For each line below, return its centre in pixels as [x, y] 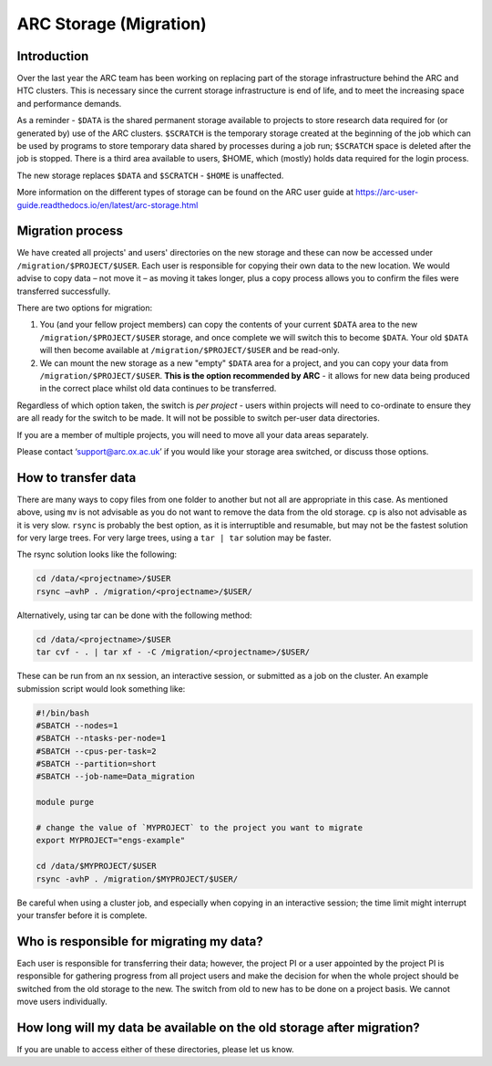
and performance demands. [69, 103]
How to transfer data [77, 478]
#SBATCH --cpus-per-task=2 [96, 751]
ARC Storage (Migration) [112, 24]
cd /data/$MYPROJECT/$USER [96, 866]
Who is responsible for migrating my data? [140, 941]
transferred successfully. [64, 291]
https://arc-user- [387, 193]
